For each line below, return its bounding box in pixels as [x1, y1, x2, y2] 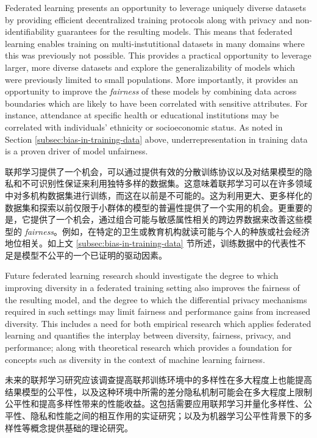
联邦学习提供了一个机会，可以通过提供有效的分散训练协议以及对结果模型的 [5, 165, 304, 178]
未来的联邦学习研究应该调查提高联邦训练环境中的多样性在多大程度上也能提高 [5, 373, 312, 386]
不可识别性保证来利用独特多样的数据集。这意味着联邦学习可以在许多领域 [21, 177, 312, 190]
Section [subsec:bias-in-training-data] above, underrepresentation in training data [5, 132, 308, 145]
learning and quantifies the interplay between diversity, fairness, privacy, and [5, 329, 291, 342]
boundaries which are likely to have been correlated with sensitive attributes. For [5, 96, 308, 109]
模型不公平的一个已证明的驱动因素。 [21, 248, 167, 261]
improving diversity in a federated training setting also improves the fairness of [5, 281, 300, 294]
